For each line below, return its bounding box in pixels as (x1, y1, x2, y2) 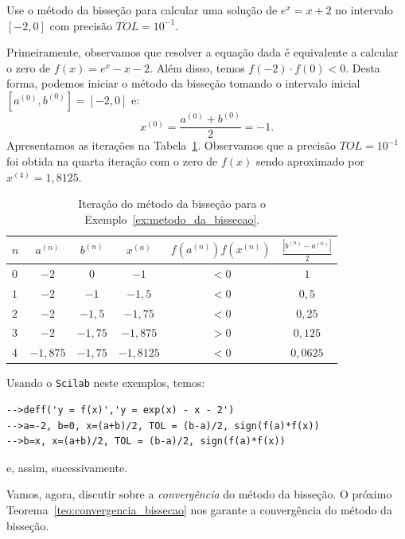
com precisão (49, 17, 113, 33)
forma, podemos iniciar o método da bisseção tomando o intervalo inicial (6, 75, 360, 92)
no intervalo (335, 2, 393, 18)
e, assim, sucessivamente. (6, 459, 127, 475)
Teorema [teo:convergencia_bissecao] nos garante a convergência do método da (6, 501, 392, 518)
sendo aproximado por (256, 153, 364, 170)
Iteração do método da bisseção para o (78, 195, 267, 212)
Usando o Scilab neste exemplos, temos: (6, 374, 205, 391)
